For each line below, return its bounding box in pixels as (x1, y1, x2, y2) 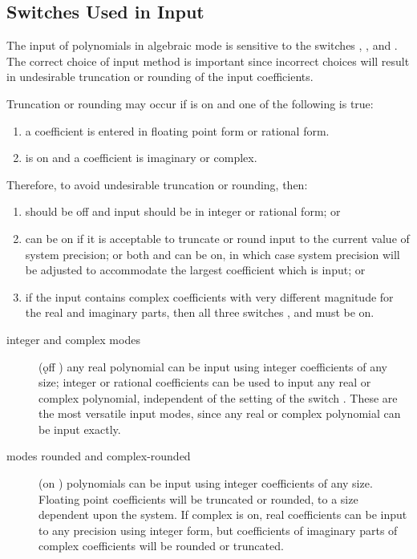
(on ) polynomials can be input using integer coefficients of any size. (38, 475, 373, 492)
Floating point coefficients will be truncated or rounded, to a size (38, 490, 358, 507)
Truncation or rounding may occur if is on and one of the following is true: (6, 95, 374, 111)
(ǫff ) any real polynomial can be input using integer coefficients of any (38, 358, 388, 375)
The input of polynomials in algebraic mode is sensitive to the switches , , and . (6, 37, 398, 54)
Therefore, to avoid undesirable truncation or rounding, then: (6, 176, 308, 192)
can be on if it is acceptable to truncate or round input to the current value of (25, 229, 410, 246)
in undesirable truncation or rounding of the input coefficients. (6, 68, 314, 85)
